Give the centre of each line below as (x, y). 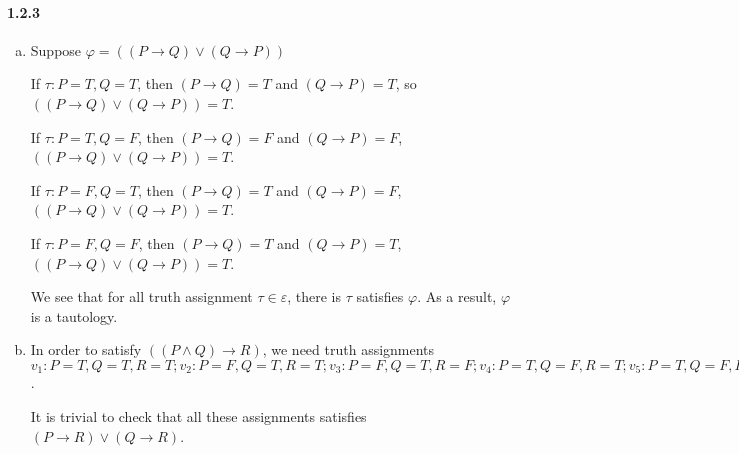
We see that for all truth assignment (141, 296)
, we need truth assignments (348, 349)
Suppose (56, 49)
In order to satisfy (86, 349)
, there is (314, 296)
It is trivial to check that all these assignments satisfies (198, 415)
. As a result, (457, 296)
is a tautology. (74, 315)
